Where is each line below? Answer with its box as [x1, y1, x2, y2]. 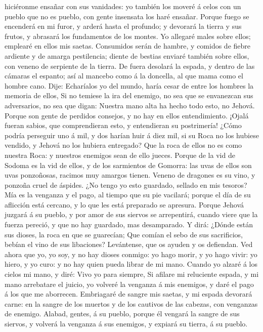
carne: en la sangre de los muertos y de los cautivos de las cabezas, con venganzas [5, 298, 258, 309]
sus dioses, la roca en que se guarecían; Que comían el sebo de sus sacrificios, [5, 229, 243, 239]
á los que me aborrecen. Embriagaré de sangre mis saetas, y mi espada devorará [5, 288, 252, 299]
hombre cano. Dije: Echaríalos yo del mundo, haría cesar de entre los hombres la [5, 80, 254, 91]
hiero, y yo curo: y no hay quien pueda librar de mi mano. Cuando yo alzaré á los [5, 259, 258, 269]
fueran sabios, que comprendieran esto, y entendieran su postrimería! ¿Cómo [5, 120, 242, 131]
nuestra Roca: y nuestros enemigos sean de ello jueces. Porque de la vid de [5, 149, 235, 160]
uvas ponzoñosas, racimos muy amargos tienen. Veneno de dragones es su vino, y [5, 170, 255, 180]
